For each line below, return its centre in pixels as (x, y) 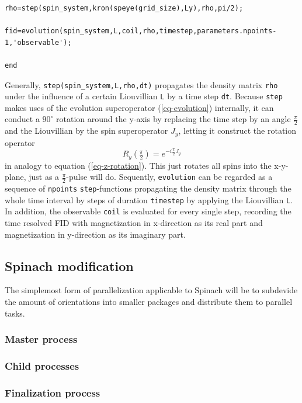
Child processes (42, 366)
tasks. (15, 313)
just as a (44, 177)
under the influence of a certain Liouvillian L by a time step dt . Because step (144, 96)
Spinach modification (69, 265)
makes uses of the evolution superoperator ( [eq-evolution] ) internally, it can (139, 107)
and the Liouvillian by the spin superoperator (86, 131)
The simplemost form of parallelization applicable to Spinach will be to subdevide (151, 290)
